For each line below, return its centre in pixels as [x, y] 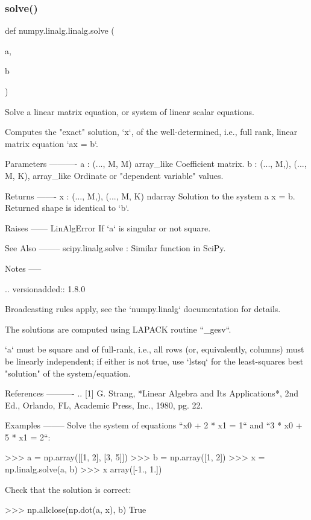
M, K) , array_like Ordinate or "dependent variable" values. [114, 175]
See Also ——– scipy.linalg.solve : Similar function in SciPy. [115, 248]
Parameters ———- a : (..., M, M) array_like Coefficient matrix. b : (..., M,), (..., [156, 164]
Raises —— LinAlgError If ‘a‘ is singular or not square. [108, 227]
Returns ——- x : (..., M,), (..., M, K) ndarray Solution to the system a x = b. [150, 196]
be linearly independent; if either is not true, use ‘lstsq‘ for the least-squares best [154, 361]
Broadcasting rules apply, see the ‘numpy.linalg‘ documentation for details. [143, 309]
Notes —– [23, 268]
